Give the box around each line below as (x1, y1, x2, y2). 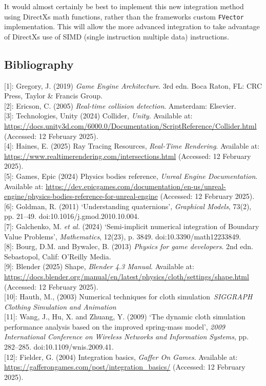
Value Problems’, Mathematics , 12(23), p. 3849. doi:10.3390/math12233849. (4, 231, 241, 241)
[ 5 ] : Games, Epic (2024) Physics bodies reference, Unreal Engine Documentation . (4, 170, 258, 181)
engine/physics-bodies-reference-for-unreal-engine (4, 191, 158, 201)
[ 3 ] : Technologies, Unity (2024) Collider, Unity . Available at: (4, 110, 193, 121)
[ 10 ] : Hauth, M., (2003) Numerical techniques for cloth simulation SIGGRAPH (4, 291, 253, 302)
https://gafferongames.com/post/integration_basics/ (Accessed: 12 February (4, 361, 245, 372)
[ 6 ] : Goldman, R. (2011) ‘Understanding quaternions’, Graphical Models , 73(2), (4, 200, 252, 211)
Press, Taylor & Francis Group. (4, 90, 103, 101)
